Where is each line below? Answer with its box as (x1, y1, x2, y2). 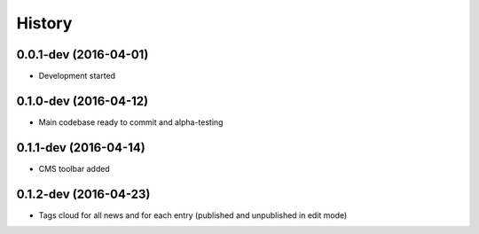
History (16, 13, 73, 33)
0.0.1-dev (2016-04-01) (16, 47, 149, 62)
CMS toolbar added (38, 163, 110, 174)
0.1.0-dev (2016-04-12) (16, 93, 149, 108)
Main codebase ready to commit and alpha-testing (38, 116, 224, 128)
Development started (38, 71, 115, 82)
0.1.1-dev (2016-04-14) (16, 140, 145, 155)
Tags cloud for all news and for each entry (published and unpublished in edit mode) (38, 209, 348, 221)
